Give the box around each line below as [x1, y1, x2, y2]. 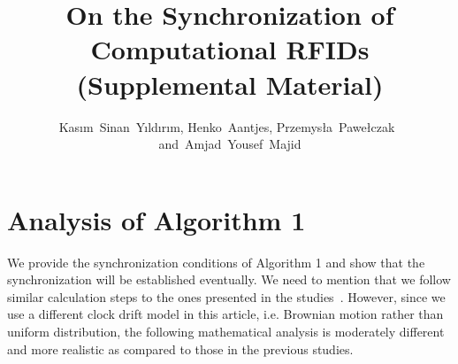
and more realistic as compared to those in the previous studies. [7, 339, 354, 358]
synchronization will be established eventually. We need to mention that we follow [7, 270, 451, 289]
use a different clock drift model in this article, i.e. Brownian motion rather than [7, 305, 444, 323]
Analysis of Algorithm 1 [7, 201, 306, 237]
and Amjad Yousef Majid [158, 135, 302, 153]
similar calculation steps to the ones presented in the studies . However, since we [7, 287, 446, 306]
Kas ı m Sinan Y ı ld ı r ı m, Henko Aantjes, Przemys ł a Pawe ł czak [58, 117, 395, 136]
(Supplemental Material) [76, 66, 384, 102]
